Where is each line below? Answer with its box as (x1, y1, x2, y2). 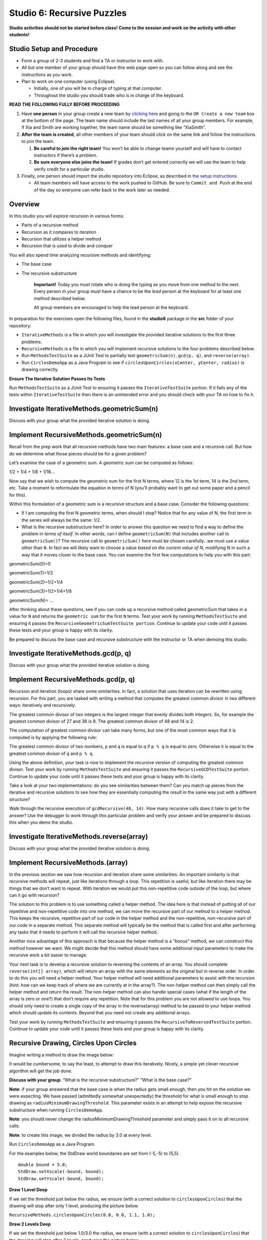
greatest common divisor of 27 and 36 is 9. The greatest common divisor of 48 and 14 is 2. (9, 718, 195, 724)
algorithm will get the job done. (9, 1068, 73, 1074)
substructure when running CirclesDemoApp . (9, 1107, 104, 1113)
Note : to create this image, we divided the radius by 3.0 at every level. (9, 1132, 152, 1138)
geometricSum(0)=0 (9, 561, 51, 567)
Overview (9, 200, 40, 208)
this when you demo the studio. (9, 819, 74, 825)
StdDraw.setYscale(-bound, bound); (18, 1176, 104, 1181)
